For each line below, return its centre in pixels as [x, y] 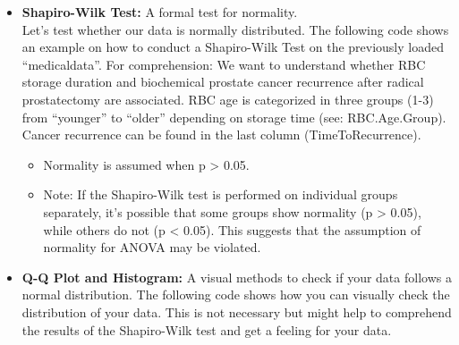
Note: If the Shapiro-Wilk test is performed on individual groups [221, 194]
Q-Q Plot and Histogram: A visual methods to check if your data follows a [237, 277]
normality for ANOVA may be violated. [152, 247]
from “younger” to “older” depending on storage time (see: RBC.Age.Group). [234, 117]
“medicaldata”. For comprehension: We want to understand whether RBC [224, 64]
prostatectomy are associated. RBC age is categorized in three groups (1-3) [228, 99]
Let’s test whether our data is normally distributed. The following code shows [235, 29]
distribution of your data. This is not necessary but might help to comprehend [237, 311]
